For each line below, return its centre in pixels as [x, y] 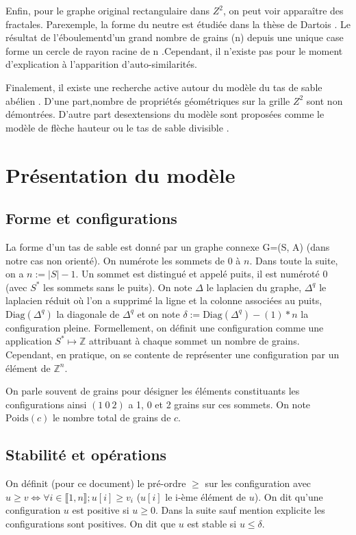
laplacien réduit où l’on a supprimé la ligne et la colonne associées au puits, [164, 300]
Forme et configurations [91, 218]
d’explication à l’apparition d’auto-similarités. [101, 64]
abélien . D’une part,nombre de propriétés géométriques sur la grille [148, 100]
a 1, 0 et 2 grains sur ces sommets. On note [219, 404]
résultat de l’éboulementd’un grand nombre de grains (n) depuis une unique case [175, 37]
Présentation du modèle [120, 174]
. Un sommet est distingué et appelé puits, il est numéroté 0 [202, 274]
